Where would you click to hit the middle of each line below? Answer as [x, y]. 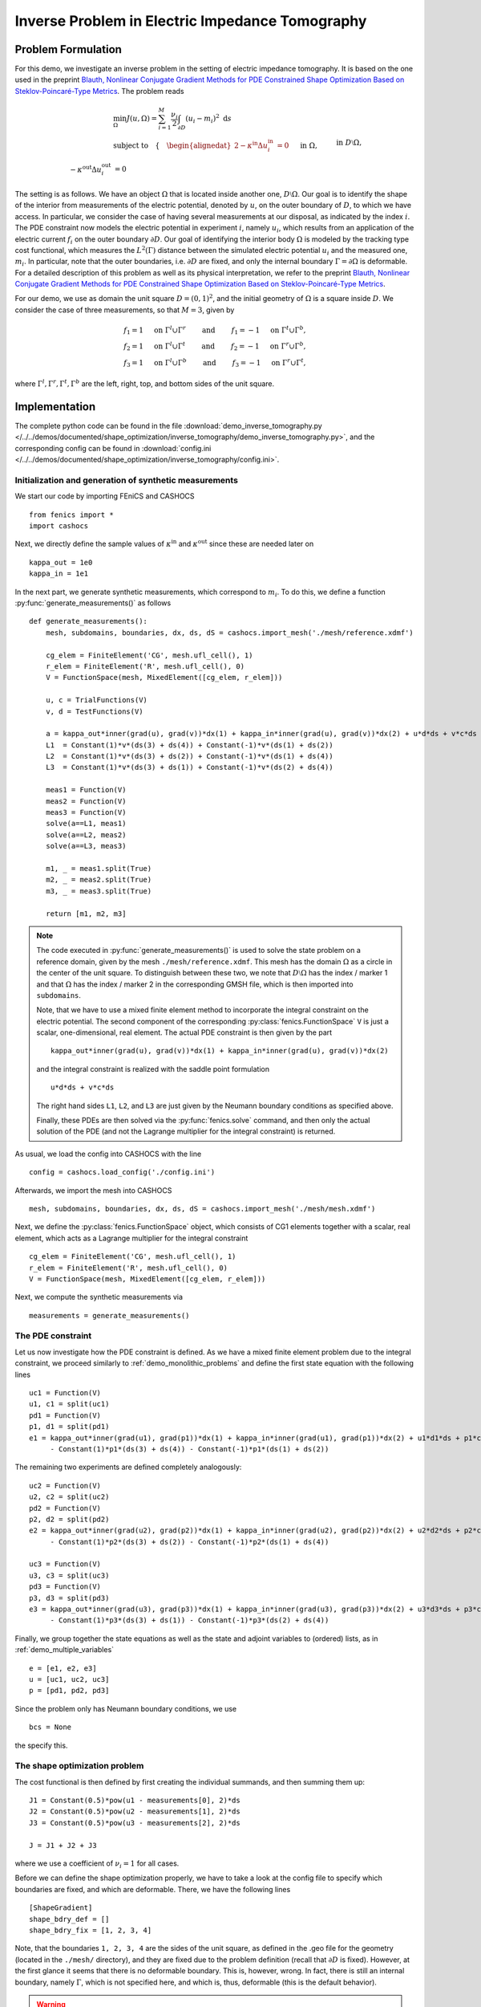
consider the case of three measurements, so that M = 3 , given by [125, 310]
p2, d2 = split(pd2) [69, 1519]
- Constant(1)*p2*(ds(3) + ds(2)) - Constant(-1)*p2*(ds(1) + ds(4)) [190, 1542]
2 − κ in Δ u [251, 145]
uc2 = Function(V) [65, 1486]
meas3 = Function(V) [86, 812]
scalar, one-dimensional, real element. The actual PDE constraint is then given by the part [184, 1032]
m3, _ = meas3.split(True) [99, 891]
